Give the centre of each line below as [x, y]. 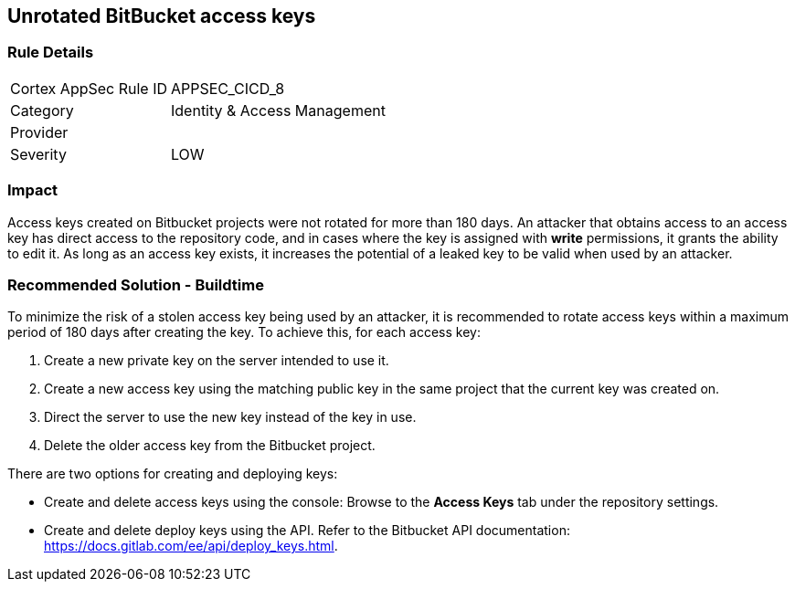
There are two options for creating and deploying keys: [173, 474]
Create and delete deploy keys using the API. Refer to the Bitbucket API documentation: [307, 531]
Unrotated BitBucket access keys [162, 16]
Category [42, 110]
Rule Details [51, 53]
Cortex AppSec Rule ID [89, 88]
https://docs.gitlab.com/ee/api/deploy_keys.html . [191, 546]
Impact [33, 190]
